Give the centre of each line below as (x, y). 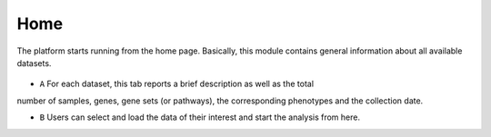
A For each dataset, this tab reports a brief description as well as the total (176, 84)
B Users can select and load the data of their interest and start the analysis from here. (200, 117)
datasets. (34, 63)
